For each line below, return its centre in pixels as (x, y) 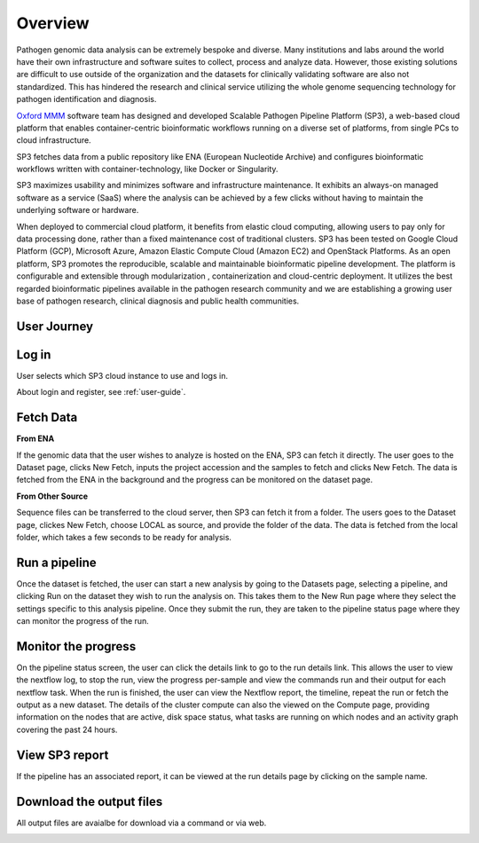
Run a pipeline (56, 562)
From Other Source (52, 496)
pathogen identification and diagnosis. (86, 99)
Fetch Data (47, 418)
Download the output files (90, 802)
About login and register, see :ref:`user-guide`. (101, 392)
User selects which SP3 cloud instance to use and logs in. (122, 375)
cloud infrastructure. (54, 140)
